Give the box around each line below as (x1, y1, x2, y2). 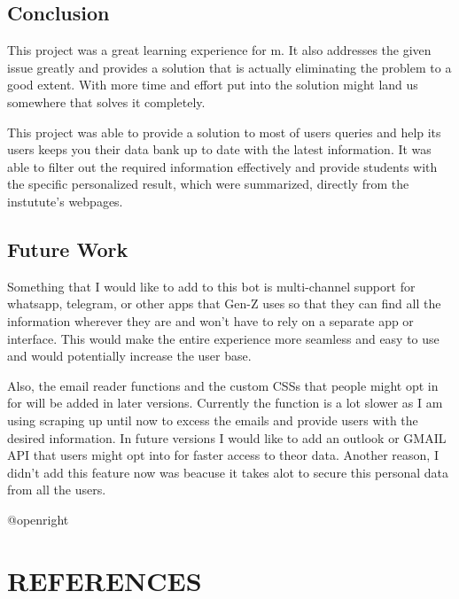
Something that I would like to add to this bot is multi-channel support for (7, 276, 416, 295)
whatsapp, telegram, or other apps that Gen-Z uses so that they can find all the (7, 294, 441, 313)
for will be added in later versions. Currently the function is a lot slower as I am (7, 393, 443, 412)
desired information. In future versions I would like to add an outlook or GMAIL (7, 428, 447, 447)
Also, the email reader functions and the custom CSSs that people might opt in (7, 376, 439, 394)
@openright (7, 510, 69, 528)
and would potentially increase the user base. (7, 346, 252, 365)
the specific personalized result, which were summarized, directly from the (7, 175, 409, 193)
